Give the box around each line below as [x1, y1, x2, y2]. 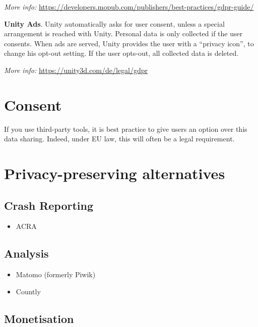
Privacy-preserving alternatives [4, 163, 225, 184]
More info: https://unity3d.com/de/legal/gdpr [4, 64, 148, 75]
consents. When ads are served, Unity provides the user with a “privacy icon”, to [4, 38, 254, 48]
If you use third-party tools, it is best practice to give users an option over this [4, 123, 247, 134]
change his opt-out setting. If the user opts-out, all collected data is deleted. [4, 48, 239, 58]
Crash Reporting [4, 197, 94, 213]
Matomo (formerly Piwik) [16, 269, 96, 280]
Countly [16, 286, 41, 296]
